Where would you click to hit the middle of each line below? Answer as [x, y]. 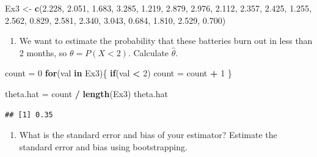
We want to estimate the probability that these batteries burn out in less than [166, 41]
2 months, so [43, 52]
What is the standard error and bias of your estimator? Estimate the [148, 135]
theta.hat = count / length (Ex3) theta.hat [87, 93]
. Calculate [148, 52]
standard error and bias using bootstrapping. [103, 146]
